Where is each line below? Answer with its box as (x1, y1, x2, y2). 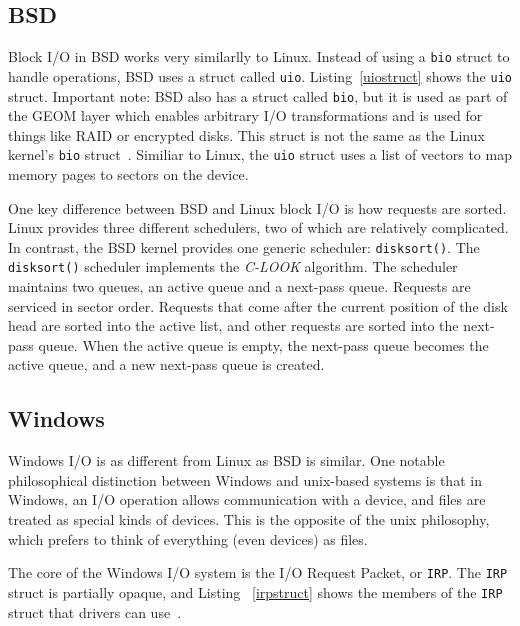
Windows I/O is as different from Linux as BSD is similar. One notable (8, 450, 445, 471)
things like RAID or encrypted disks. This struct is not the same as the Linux (8, 124, 485, 145)
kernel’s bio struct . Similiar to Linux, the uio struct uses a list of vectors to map (8, 144, 512, 165)
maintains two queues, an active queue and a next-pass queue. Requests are (8, 276, 471, 297)
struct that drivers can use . (8, 601, 182, 622)
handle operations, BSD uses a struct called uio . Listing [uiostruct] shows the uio (8, 65, 512, 86)
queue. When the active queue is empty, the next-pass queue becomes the (38, 334, 489, 355)
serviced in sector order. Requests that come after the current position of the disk (8, 295, 508, 316)
